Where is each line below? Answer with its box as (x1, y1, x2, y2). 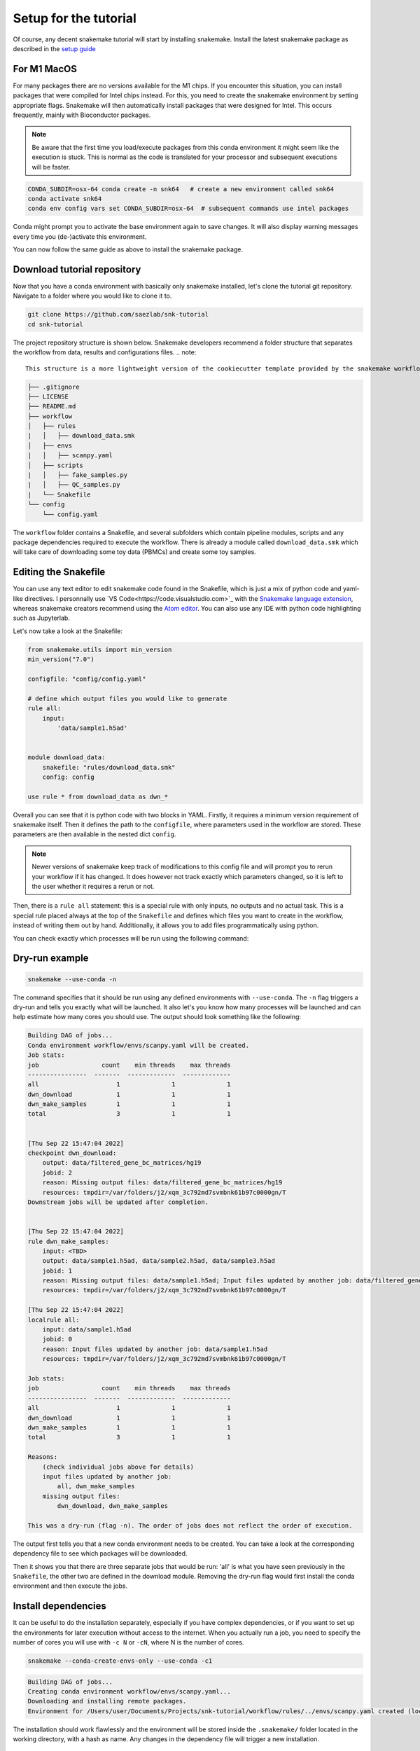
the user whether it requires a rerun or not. (31, 883, 155, 891)
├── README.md (27, 403, 76, 410)
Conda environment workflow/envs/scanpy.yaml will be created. (27, 1041, 250, 1049)
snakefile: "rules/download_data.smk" (42, 763, 176, 771)
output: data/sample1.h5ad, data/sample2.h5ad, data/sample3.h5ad (42, 1257, 276, 1265)
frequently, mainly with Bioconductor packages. (13, 111, 151, 119)
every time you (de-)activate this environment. (13, 232, 147, 241)
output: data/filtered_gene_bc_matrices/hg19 (42, 1159, 202, 1167)
